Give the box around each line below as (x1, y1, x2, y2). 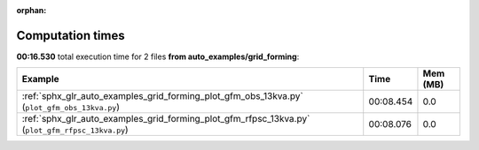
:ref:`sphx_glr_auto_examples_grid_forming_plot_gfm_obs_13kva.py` (21, 90, 303, 102)
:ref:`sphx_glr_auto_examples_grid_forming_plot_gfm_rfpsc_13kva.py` (21, 113, 310, 125)
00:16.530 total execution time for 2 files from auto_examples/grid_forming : (16, 51, 300, 62)
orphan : (16, 5, 47, 15)
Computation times (16, 27, 125, 43)
